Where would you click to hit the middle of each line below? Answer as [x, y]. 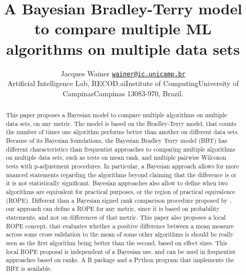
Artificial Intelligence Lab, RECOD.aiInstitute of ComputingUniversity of [123, 83]
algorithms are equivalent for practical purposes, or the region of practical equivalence [120, 192]
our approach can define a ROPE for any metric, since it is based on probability [113, 209]
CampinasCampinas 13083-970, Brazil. [123, 93]
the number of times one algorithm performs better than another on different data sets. [122, 132]
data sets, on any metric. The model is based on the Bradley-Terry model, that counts [121, 123]
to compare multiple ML [123, 28]
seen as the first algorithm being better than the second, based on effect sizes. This [117, 242]
